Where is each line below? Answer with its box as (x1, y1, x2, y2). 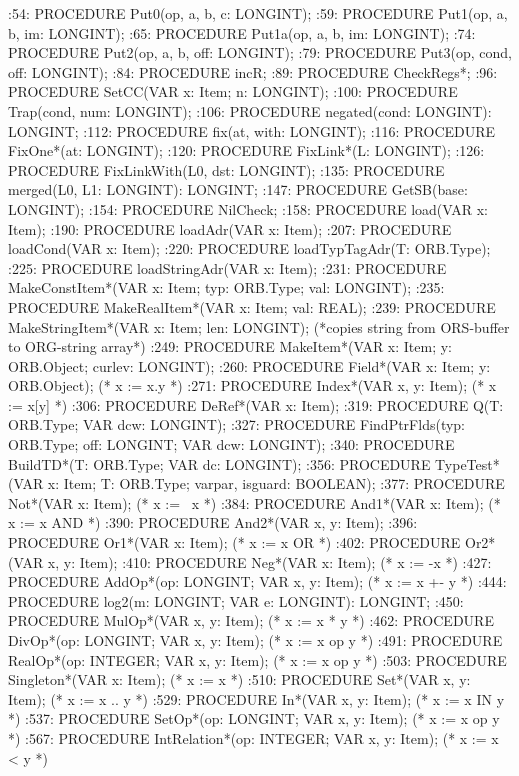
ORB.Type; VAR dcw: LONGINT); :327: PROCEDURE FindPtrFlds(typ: (8, 414, 466, 435)
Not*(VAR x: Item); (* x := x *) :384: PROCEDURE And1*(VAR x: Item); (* (8, 492, 501, 513)
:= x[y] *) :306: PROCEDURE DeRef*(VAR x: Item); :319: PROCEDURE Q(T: (8, 394, 504, 415)
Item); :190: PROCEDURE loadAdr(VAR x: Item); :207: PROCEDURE (8, 218, 452, 239)
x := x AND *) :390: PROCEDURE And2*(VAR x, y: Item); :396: (8, 512, 418, 533)
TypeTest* (435, 453, 500, 474)
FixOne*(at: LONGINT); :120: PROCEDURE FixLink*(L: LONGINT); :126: (8, 140, 485, 161)
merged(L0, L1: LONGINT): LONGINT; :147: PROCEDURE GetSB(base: (8, 179, 468, 200)
